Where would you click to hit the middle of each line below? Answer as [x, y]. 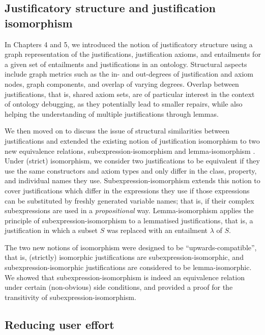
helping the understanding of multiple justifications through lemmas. [112, 113]
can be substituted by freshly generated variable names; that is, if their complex [129, 200]
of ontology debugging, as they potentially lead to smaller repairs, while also [124, 104]
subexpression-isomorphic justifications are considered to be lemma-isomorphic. [128, 267]
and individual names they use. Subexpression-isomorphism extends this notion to [132, 180]
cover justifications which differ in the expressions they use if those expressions [127, 190]
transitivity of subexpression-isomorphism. [70, 297]
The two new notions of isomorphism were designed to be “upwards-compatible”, [131, 247]
